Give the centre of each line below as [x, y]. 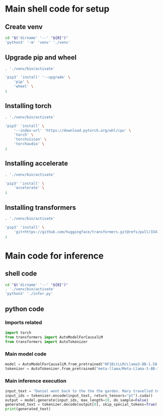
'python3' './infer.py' [29, 294]
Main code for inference [54, 256]
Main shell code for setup [57, 9]
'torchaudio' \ [29, 144]
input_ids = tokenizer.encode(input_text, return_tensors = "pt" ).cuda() [79, 396]
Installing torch [28, 106]
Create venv [24, 27]
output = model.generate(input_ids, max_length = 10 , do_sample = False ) [77, 400]
